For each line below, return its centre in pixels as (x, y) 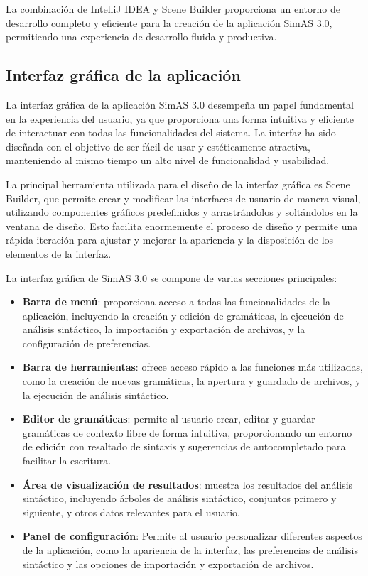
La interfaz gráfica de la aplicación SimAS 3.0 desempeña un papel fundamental (180, 104)
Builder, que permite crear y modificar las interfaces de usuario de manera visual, (183, 198)
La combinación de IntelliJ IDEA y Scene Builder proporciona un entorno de (173, 9)
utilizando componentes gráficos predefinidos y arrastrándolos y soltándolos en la (182, 212)
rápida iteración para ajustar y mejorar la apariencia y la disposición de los (170, 240)
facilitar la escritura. (67, 461)
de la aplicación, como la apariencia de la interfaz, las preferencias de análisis (190, 550)
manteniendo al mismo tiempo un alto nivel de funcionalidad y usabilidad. (168, 160)
